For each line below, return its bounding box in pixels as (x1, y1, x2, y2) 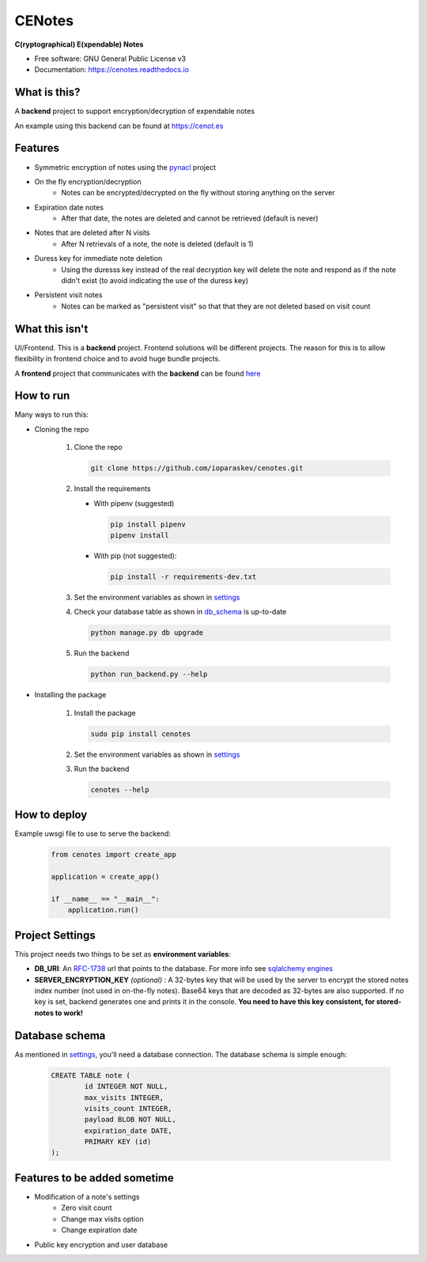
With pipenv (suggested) (93, 498, 175, 508)
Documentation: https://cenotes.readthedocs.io (34, 65, 190, 74)
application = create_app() (51, 872, 160, 882)
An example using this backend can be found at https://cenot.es (14, 121, 224, 130)
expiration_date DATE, (84, 1126, 173, 1135)
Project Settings (14, 928, 96, 942)
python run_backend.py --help (90, 670, 208, 679)
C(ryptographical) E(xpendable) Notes (14, 40, 144, 49)
